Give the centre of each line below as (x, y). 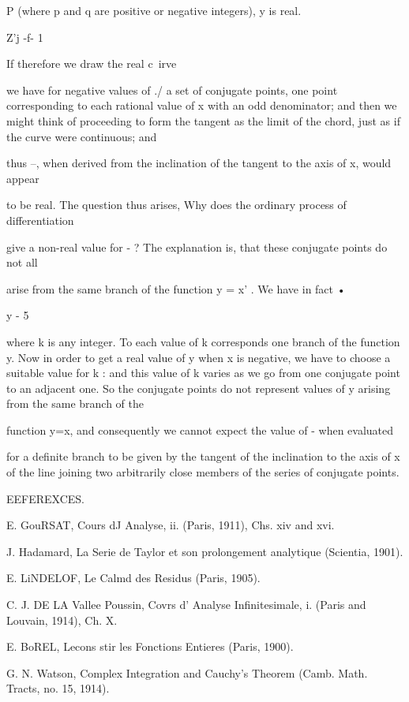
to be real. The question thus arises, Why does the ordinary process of (176, 205)
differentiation (40, 220)
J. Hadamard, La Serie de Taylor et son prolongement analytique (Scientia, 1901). (205, 551)
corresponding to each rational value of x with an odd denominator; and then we (202, 105)
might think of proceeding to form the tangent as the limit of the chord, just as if (203, 120)
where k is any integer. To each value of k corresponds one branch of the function (203, 341)
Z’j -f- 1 (25, 37)
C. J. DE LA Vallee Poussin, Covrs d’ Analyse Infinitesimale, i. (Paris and (186, 605)
